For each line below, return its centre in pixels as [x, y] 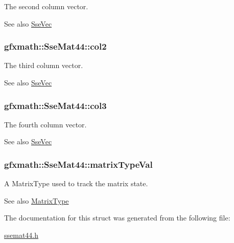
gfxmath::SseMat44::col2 [55, 46]
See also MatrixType [37, 200]
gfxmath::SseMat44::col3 [55, 105]
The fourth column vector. [45, 124]
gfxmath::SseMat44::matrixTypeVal [78, 164]
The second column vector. [46, 6]
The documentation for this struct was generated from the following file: [117, 218]
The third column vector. [44, 65]
